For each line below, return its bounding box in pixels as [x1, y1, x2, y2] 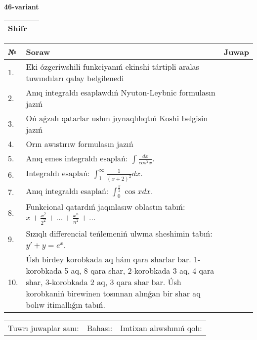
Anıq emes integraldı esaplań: [26, 152, 128, 164]
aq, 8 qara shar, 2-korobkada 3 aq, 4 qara [71, 264, 214, 276]
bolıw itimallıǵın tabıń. [26, 298, 105, 310]
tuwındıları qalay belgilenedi [26, 72, 124, 84]
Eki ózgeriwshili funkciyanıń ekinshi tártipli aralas [26, 60, 199, 72]
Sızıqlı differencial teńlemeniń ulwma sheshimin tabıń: [26, 227, 213, 239]
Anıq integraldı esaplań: [26, 185, 109, 196]
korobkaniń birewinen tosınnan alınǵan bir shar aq [26, 287, 201, 299]
